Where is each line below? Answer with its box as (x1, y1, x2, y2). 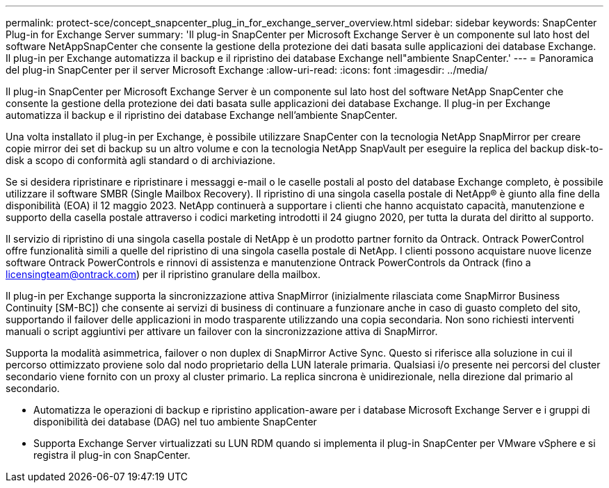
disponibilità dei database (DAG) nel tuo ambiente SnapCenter (33, 416, 317, 428)
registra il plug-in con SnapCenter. (33, 449, 190, 461)
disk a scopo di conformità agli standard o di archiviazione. (6, 154, 276, 166)
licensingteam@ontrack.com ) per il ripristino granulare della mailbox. (6, 268, 321, 280)
